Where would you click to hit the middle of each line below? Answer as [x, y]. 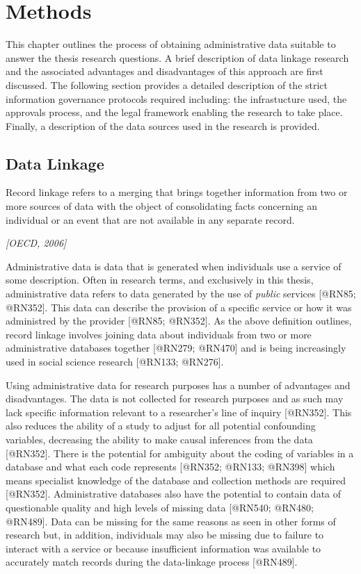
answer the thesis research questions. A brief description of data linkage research [177, 57]
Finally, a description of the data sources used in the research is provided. [163, 125]
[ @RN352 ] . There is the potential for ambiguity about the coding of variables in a [180, 453]
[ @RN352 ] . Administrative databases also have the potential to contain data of [174, 494]
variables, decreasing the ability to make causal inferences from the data [159, 439]
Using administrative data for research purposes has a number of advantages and [178, 385]
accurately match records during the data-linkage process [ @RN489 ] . [152, 562]
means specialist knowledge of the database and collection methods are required [176, 480]
